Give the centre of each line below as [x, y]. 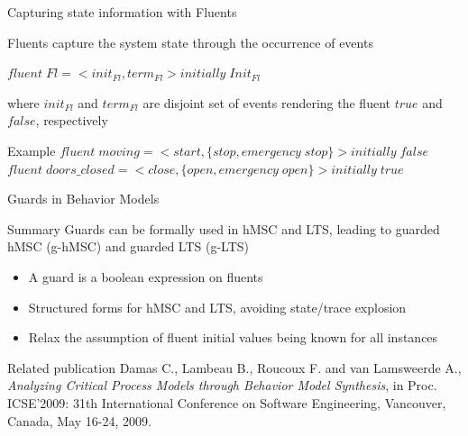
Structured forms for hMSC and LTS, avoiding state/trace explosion [217, 307]
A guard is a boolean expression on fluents [146, 276]
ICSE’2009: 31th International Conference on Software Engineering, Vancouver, [227, 402]
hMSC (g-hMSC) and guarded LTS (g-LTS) [128, 246]
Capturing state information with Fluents [122, 12]
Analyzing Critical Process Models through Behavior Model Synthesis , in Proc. [222, 385]
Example [32, 150]
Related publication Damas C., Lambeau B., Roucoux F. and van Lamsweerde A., [234, 367]
